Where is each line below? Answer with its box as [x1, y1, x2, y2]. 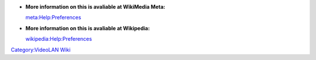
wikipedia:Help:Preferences [25, 36, 92, 43]
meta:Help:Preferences [25, 14, 81, 21]
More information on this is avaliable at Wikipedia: [25, 24, 150, 31]
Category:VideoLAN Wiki [11, 46, 71, 53]
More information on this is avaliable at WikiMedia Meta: [25, 3, 166, 10]
